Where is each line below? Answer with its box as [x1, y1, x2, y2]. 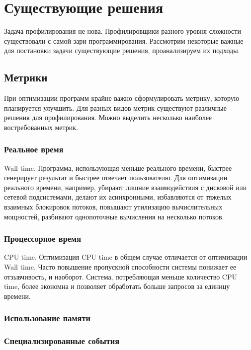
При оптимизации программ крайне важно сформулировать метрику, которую [4, 93, 240, 103]
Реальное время [4, 143, 64, 155]
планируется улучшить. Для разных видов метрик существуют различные [4, 102, 227, 113]
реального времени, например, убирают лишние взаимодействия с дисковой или [4, 182, 247, 192]
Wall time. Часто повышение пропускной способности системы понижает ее [4, 262, 237, 272]
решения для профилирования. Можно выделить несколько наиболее [4, 112, 212, 123]
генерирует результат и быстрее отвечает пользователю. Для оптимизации [4, 172, 228, 183]
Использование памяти [4, 312, 90, 324]
